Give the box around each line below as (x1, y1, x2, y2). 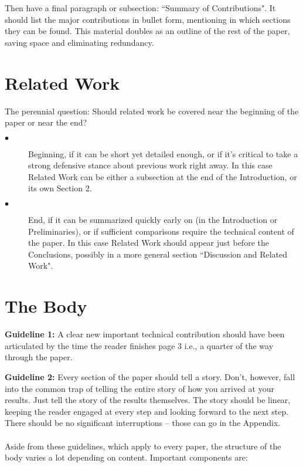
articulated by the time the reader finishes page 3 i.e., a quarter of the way (5, 339, 274, 351)
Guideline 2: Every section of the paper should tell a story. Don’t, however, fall (5, 370, 295, 383)
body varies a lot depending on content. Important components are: (5, 451, 248, 463)
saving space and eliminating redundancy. (5, 36, 154, 48)
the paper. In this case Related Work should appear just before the (28, 236, 269, 249)
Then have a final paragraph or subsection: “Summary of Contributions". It (5, 2, 276, 13)
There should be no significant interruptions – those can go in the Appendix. (5, 417, 281, 429)
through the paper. (5, 351, 73, 363)
